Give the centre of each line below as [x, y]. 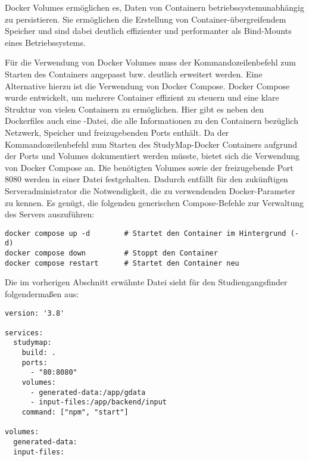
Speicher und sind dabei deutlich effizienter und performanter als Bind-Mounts [148, 31]
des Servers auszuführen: [50, 214]
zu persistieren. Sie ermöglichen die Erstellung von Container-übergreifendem [146, 19]
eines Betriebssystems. [45, 42]
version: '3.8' [35, 313]
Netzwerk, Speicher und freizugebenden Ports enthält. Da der [117, 132]
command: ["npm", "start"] [75, 412]
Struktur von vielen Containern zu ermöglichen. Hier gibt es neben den [135, 109]
